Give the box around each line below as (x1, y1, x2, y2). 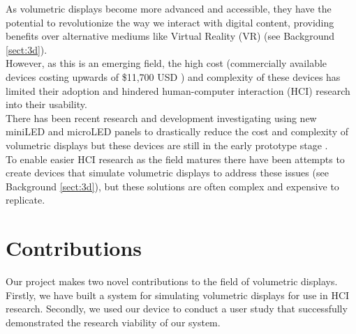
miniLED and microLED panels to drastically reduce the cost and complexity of (6, 124, 349, 139)
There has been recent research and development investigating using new (6, 110, 317, 125)
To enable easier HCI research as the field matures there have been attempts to (6, 151, 345, 166)
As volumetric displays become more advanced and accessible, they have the (6, 1, 332, 15)
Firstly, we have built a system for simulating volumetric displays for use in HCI (6, 287, 350, 302)
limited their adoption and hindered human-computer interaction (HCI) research (6, 83, 350, 98)
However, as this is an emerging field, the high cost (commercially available (6, 56, 327, 70)
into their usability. (6, 97, 87, 112)
